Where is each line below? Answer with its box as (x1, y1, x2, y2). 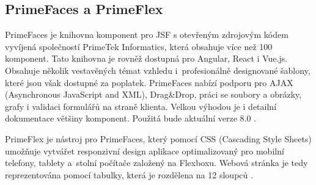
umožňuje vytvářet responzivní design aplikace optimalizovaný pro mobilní (5, 144, 284, 157)
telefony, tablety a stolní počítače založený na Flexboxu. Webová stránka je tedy (5, 156, 308, 169)
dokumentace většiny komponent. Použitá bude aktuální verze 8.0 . (5, 112, 256, 125)
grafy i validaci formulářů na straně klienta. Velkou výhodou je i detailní (5, 100, 277, 112)
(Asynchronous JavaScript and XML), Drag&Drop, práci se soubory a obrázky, (5, 88, 302, 101)
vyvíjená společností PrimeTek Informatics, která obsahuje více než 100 (5, 40, 273, 53)
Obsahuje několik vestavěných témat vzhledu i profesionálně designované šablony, (5, 63, 310, 76)
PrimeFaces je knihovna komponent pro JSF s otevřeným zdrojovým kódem (5, 28, 288, 41)
